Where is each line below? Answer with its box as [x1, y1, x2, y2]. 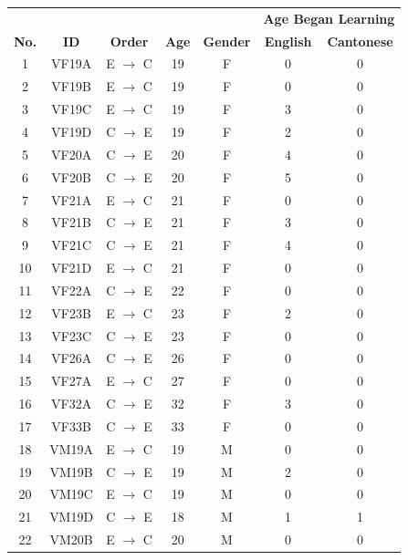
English [264, 31, 312, 50]
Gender [203, 31, 251, 50]
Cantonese [327, 31, 393, 50]
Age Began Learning [263, 8, 395, 27]
